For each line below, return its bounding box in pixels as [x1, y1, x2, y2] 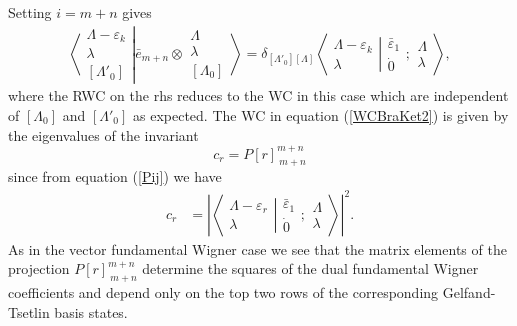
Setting [8, 2, 52, 22]
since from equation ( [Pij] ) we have [8, 166, 222, 187]
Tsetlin [8, 301, 50, 322]
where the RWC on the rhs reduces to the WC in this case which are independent [8, 85, 509, 106]
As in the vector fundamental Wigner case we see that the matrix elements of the [8, 238, 507, 259]
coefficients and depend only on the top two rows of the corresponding [8, 281, 439, 302]
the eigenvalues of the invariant [8, 124, 199, 145]
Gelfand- [442, 281, 496, 302]
